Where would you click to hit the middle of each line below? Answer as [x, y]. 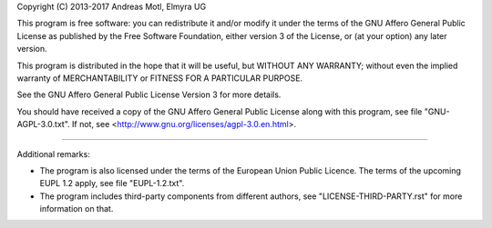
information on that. [77, 209]
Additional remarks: [53, 154]
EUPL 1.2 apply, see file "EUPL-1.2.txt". [112, 183]
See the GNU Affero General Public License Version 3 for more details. [149, 94]
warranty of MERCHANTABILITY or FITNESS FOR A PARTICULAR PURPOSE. [160, 78]
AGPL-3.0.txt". [43, 124]
